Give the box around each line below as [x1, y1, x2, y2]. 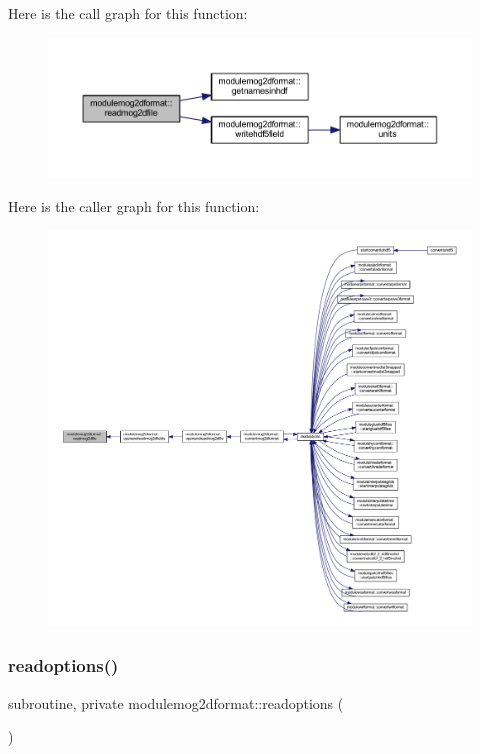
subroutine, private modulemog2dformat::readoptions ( [8, 692, 344, 713]
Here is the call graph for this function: [8, 3, 248, 23]
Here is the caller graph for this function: [8, 196, 260, 217]
